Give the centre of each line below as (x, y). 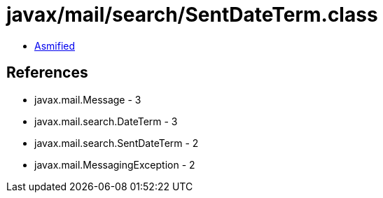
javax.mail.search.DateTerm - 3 (106, 121)
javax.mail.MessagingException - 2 (115, 164)
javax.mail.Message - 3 (88, 99)
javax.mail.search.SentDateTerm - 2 (117, 143)
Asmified (55, 45)
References (47, 73)
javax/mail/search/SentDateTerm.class (192, 15)
